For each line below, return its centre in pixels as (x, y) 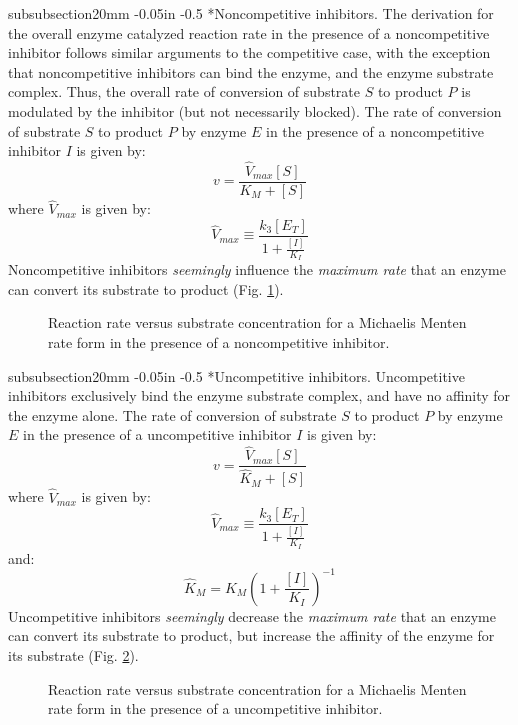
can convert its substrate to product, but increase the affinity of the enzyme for (251, 635)
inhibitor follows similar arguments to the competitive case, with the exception (249, 52)
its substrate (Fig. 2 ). (73, 654)
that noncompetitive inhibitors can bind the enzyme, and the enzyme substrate (251, 71)
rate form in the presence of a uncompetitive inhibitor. (215, 708)
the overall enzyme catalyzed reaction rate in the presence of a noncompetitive (249, 32)
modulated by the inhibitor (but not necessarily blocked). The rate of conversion (255, 110)
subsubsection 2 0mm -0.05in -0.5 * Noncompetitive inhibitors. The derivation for (251, 13)
